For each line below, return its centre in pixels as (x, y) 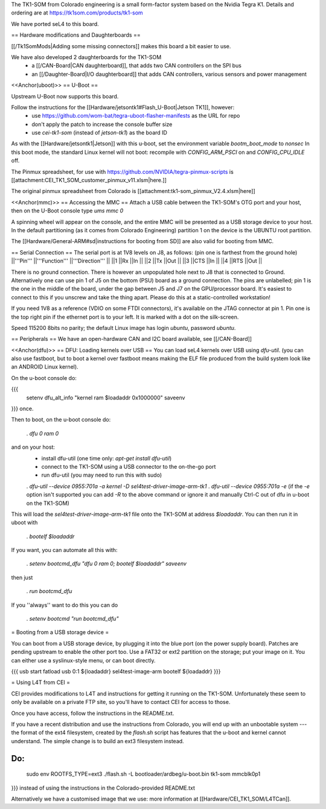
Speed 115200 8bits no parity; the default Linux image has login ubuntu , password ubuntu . (123, 328)
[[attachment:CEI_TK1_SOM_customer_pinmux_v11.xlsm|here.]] (89, 180)
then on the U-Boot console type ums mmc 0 (67, 211)
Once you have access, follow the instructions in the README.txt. (93, 713)
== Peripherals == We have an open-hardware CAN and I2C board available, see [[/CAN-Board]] (132, 339)
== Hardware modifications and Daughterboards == (76, 35)
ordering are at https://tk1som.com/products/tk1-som (77, 13)
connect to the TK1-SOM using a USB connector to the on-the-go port (129, 466)
